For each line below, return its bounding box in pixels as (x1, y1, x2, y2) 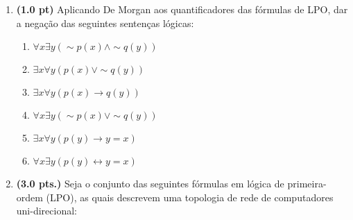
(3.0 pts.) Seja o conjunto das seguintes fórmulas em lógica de (16, 176, 284, 191)
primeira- (287, 176, 327, 191)
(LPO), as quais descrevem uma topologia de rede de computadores (46, 189, 334, 204)
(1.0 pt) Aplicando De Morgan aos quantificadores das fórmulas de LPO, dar (16, 2, 348, 16)
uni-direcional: (16, 203, 77, 218)
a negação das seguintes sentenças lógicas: (16, 15, 194, 30)
